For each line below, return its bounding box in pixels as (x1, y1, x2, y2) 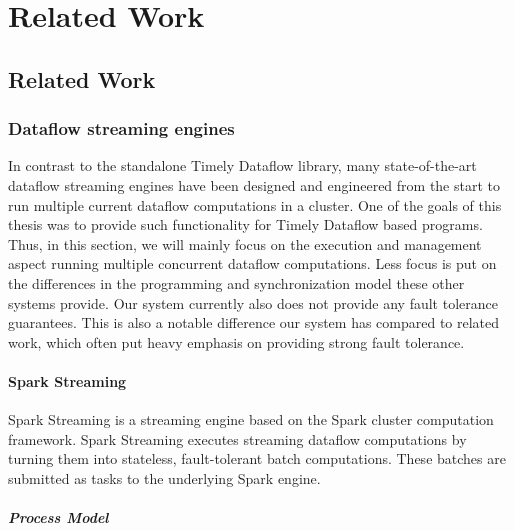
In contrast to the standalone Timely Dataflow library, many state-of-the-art (8, 155, 477, 176)
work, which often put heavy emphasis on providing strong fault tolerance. (8, 331, 465, 352)
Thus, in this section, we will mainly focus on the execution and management (8, 233, 482, 254)
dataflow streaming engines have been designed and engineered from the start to (8, 174, 500, 195)
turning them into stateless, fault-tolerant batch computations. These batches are (8, 448, 506, 469)
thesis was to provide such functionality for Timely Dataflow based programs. (8, 214, 483, 235)
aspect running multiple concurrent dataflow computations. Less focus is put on (8, 253, 497, 274)
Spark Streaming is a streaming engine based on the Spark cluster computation (8, 409, 494, 430)
